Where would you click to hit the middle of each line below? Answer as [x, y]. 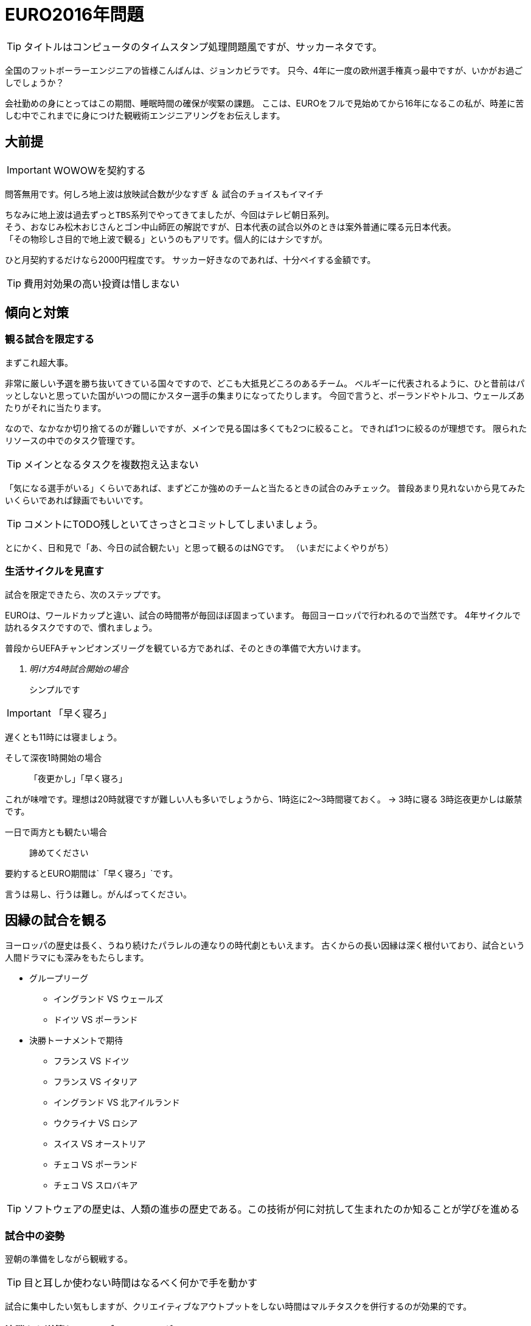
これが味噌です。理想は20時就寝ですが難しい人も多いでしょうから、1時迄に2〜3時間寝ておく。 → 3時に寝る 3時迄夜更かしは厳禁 [264, 799]
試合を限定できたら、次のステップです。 [85, 594]
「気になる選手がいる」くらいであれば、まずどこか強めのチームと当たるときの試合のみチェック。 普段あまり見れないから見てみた [265, 488]
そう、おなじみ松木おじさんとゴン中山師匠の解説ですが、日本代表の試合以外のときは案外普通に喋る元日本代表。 [231, 227]
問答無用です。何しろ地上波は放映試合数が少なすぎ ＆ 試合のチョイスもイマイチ [165, 194]
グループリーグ [59, 978]
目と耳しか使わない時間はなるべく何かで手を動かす [141, 1283]
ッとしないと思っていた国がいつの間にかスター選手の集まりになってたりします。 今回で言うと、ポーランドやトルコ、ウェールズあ [265, 395]
